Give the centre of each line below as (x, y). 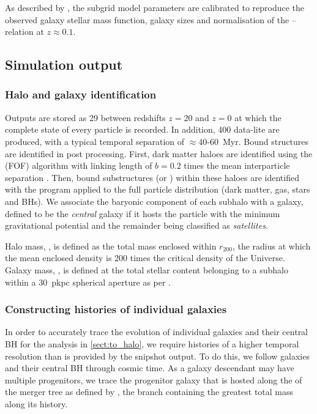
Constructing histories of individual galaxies (116, 309)
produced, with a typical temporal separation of (95, 141)
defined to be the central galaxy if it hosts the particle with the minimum (143, 213)
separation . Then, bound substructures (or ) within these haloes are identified (152, 177)
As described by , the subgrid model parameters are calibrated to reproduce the (155, 7)
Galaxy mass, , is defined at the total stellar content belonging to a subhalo (147, 269)
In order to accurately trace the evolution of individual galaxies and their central (157, 332)
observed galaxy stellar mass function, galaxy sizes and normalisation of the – (151, 19)
